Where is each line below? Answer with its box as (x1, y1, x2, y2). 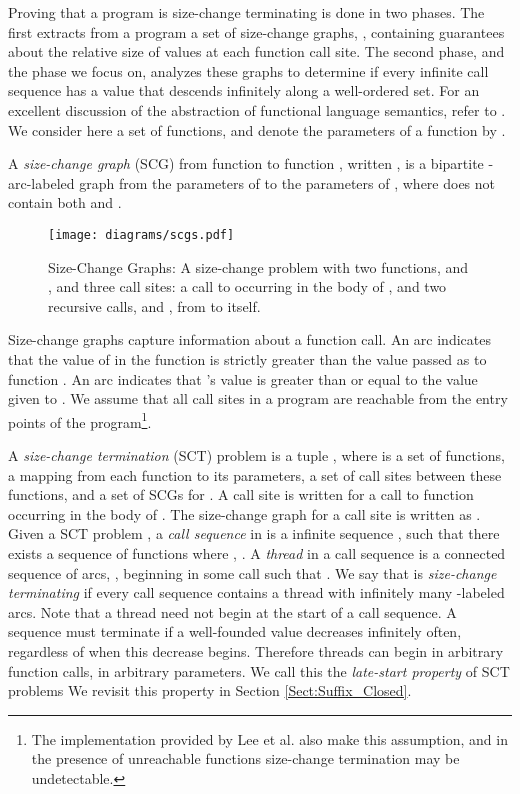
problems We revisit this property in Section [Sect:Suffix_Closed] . (8, 680, 412, 701)
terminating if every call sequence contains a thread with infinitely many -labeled (8, 582, 505, 603)
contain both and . (8, 192, 122, 213)
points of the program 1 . (8, 408, 152, 432)
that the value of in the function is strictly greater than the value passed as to (8, 348, 487, 369)
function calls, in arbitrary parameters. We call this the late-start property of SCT (8, 660, 510, 681)
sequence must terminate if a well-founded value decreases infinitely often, (8, 621, 462, 642)
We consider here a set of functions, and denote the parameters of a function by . (8, 119, 506, 140)
